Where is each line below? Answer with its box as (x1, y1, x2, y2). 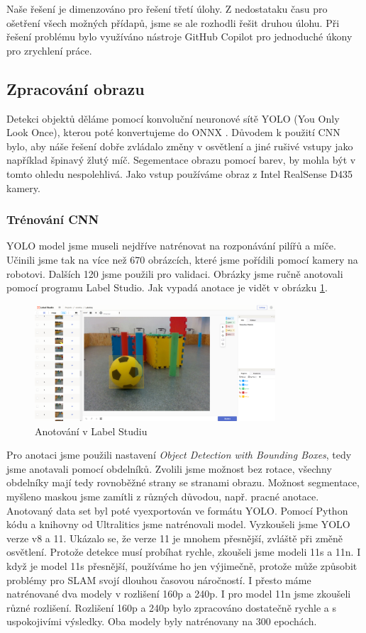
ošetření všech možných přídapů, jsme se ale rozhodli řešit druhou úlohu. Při (6, 15, 340, 30)
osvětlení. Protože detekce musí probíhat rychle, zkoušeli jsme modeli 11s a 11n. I (6, 544, 361, 559)
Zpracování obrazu (6, 77, 145, 99)
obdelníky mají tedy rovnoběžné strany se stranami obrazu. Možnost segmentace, (6, 475, 360, 490)
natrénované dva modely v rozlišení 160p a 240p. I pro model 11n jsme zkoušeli (6, 586, 351, 601)
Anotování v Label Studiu (35, 423, 148, 438)
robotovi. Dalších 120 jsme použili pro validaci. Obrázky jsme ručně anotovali (6, 266, 343, 281)
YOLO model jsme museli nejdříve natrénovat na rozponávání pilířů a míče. (6, 238, 336, 253)
